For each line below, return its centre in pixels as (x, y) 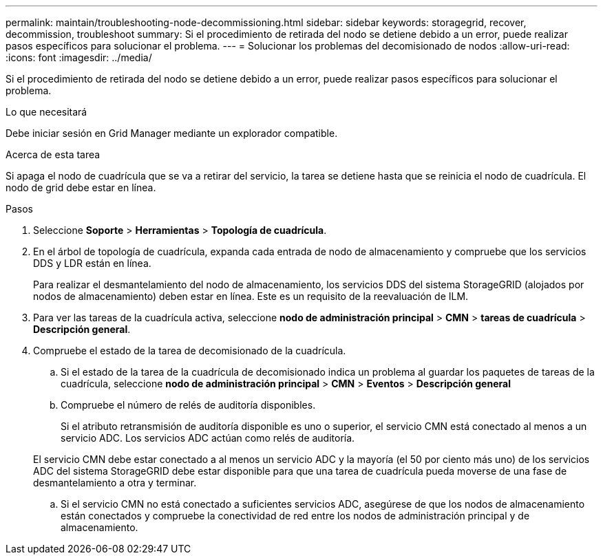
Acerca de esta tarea (53, 154)
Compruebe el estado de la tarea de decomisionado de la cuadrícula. (190, 351)
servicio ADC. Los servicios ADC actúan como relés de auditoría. (208, 438)
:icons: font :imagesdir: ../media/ (79, 57)
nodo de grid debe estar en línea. (81, 187)
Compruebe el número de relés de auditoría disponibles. (188, 405)
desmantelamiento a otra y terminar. (115, 483)
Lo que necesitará (46, 112)
